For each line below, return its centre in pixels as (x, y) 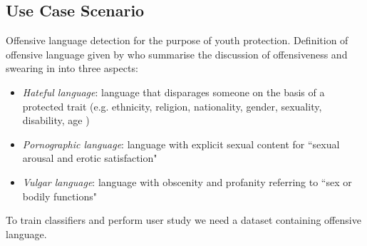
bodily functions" (60, 196)
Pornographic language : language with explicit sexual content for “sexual (181, 144)
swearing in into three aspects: (72, 68)
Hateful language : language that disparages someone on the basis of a (174, 92)
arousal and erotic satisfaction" (90, 158)
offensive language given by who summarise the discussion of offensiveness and (177, 54)
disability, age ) (56, 120)
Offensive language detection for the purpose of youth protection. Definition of (177, 40)
